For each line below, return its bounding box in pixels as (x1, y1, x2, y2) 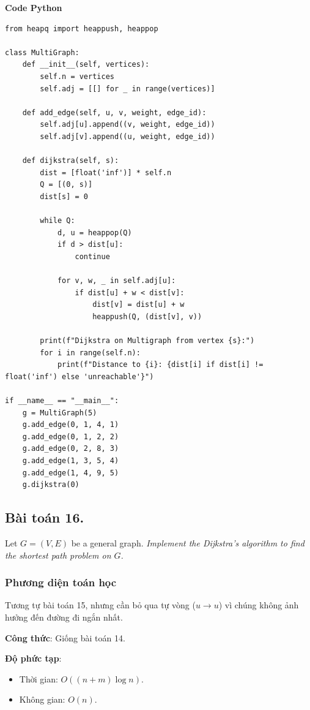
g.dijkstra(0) (22, 480, 79, 489)
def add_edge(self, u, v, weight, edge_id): (22, 108, 207, 117)
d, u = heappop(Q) (57, 228, 132, 237)
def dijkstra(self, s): (22, 156, 119, 165)
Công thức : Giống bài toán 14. (5, 631, 125, 644)
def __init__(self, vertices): (22, 60, 150, 69)
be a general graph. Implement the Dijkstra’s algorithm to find (71, 536, 304, 549)
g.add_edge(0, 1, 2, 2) (22, 432, 119, 441)
